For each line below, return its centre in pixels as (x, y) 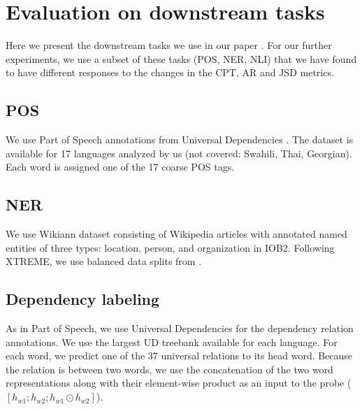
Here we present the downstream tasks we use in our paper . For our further (169, 45)
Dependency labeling (83, 299)
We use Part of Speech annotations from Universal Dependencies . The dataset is (180, 139)
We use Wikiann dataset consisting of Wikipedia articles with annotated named (176, 234)
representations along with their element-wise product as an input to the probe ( (179, 383)
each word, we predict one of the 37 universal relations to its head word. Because (179, 356)
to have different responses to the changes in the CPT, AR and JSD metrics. (170, 72)
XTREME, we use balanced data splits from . (104, 261)
